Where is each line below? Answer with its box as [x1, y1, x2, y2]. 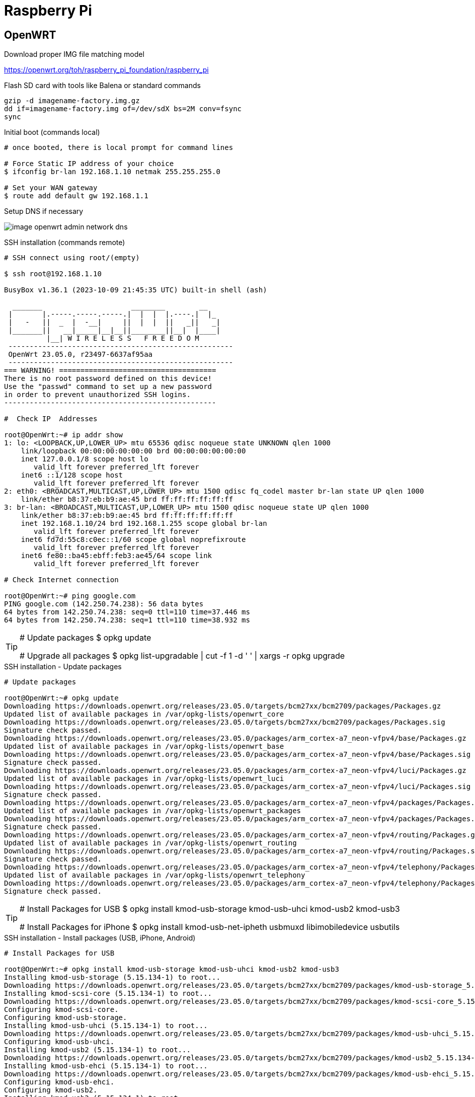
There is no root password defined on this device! [4, 374, 212, 383]
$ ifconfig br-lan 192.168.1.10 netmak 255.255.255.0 [4, 168, 220, 176]
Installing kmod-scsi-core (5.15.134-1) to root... [4, 989, 212, 998]
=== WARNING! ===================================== [4, 366, 216, 375]
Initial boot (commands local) [4, 128, 100, 137]
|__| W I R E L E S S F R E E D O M [46, 334, 199, 343]
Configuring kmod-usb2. [4, 1086, 98, 1094]
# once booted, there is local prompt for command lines [4, 143, 233, 152]
